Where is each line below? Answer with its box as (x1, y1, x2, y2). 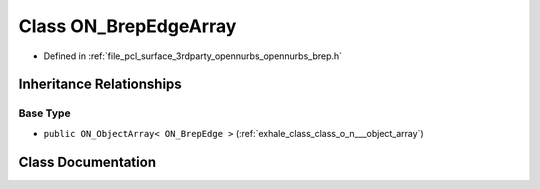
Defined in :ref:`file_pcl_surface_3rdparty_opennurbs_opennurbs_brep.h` (43, 50, 343, 62)
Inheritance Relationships (18, 76, 182, 93)
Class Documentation (18, 153, 157, 170)
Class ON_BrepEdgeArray (18, 15, 237, 37)
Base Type (18, 106, 71, 120)
